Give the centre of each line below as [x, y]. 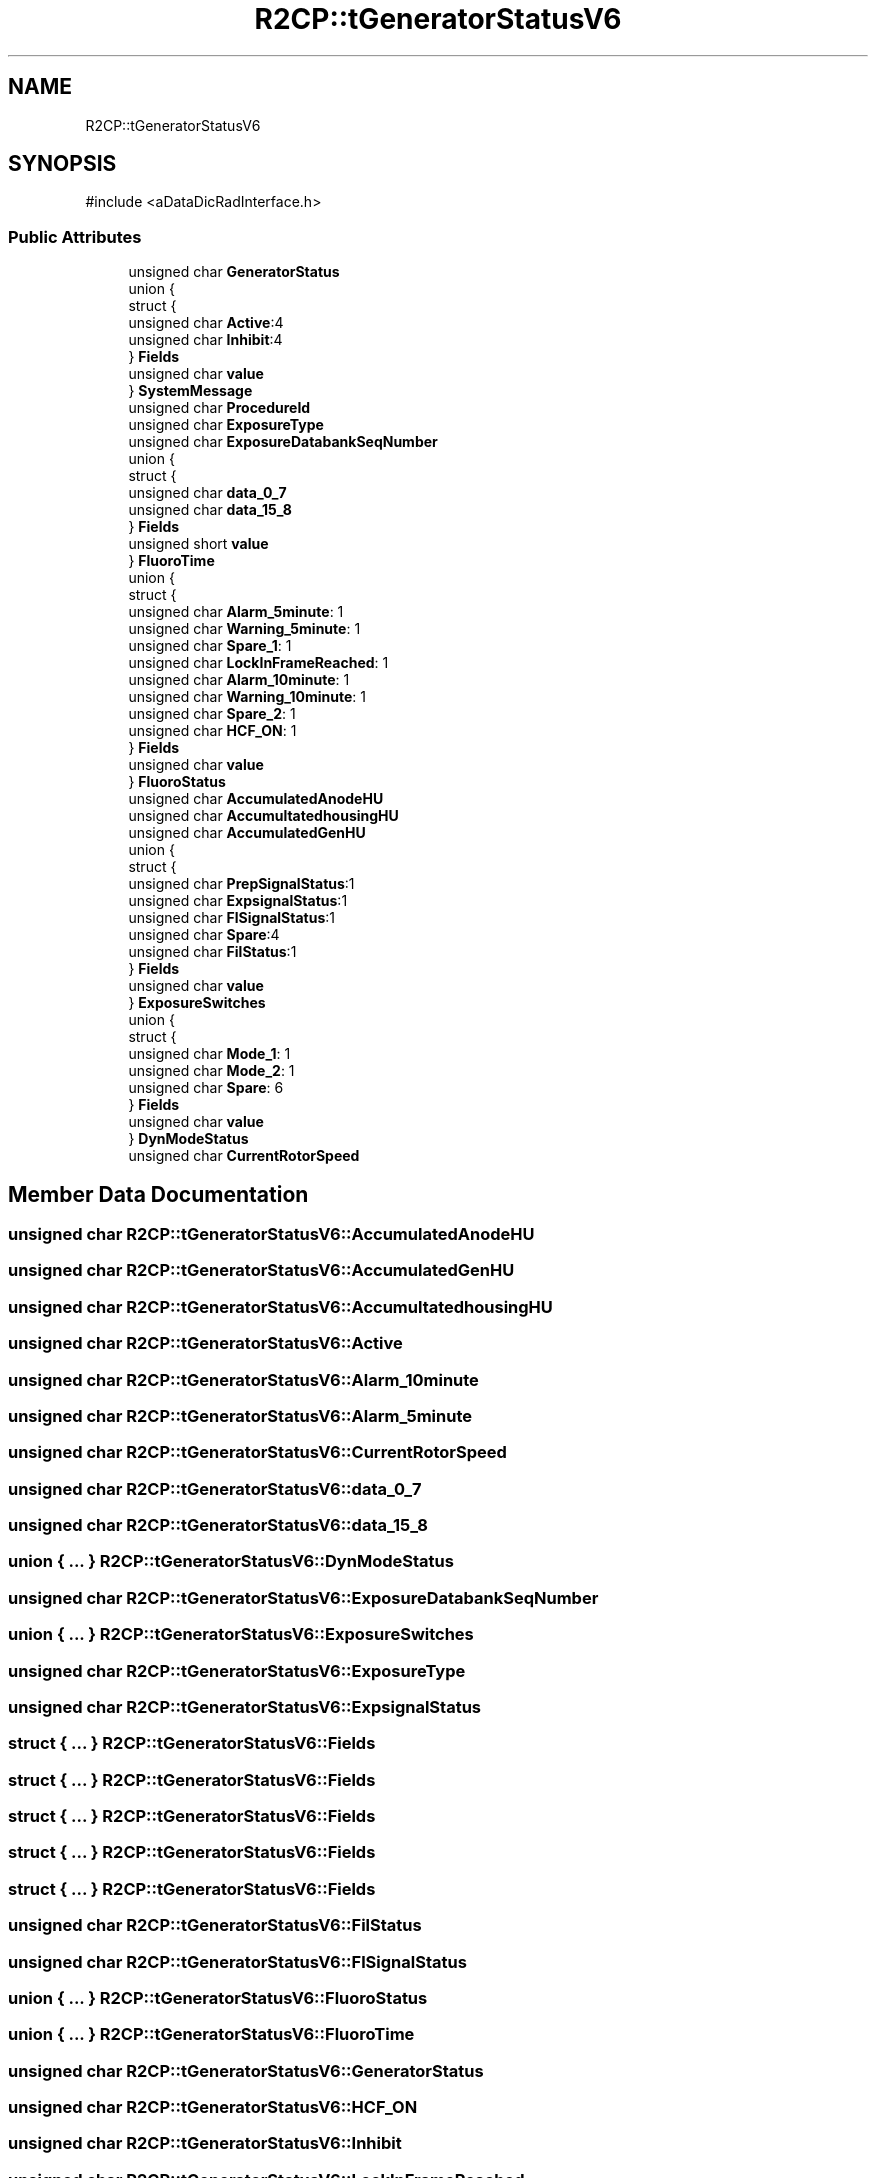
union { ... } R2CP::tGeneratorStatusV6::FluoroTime [211, 2034]
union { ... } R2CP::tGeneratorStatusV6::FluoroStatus [218, 1997]
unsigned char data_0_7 [207, 493]
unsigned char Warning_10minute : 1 [247, 697]
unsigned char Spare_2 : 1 [212, 714]
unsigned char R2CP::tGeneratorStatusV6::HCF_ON [213, 2107]
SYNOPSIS [62, 164]
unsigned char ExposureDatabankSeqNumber [283, 442]
